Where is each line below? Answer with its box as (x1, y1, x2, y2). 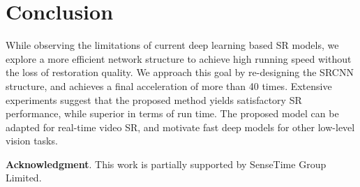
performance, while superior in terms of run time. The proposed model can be (6, 106, 339, 121)
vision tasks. (6, 133, 58, 148)
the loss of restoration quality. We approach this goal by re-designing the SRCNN (6, 65, 354, 80)
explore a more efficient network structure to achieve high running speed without (6, 51, 352, 66)
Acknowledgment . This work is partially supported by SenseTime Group (6, 156, 327, 171)
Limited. (6, 170, 42, 185)
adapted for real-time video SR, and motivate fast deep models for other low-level (6, 119, 355, 134)
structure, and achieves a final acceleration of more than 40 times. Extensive (6, 78, 332, 93)
